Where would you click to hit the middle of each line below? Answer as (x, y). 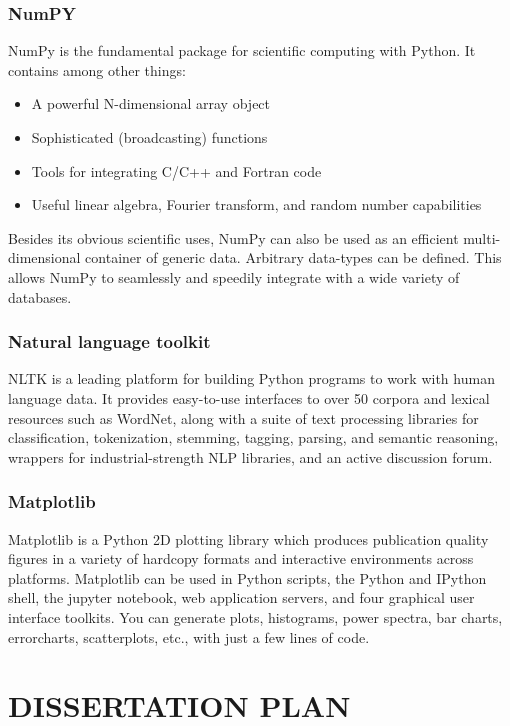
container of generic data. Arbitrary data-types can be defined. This (293, 257)
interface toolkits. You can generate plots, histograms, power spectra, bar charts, (255, 616)
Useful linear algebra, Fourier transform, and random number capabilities (256, 204)
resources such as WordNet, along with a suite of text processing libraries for (243, 417)
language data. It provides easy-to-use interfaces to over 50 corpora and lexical (249, 397)
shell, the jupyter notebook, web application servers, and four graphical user (241, 597)
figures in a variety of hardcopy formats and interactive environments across (241, 558)
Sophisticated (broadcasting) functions (149, 137)
